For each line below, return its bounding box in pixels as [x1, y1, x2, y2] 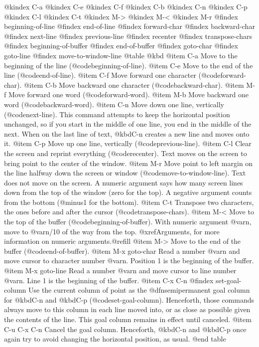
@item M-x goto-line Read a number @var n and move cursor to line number [4, 265, 237, 276]
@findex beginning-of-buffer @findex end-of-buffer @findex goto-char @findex [4, 40, 238, 51]
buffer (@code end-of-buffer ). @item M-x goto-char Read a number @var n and [4, 245, 240, 256]
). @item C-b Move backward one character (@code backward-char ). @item [17, 79, 244, 90]
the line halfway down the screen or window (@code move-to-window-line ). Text [4, 168, 246, 178]
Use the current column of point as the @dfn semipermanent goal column [28, 285, 250, 295]
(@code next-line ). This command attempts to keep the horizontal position [4, 109, 230, 119]
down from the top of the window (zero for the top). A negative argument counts [4, 187, 252, 197]
